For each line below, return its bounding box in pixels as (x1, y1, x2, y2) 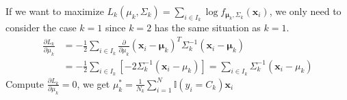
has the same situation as (154, 20, 261, 35)
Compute (5, 76, 44, 90)
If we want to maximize (5, 4, 104, 18)
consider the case (5, 20, 77, 35)
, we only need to (269, 4, 342, 18)
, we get (77, 76, 110, 90)
